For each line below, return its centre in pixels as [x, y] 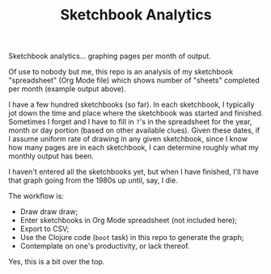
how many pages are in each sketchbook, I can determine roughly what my [133, 148]
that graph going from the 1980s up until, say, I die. [93, 180]
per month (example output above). [68, 89]
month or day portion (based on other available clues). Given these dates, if [134, 130]
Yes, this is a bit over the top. [57, 262]
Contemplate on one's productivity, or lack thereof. [105, 246]
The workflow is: [36, 196]
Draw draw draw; [49, 212]
